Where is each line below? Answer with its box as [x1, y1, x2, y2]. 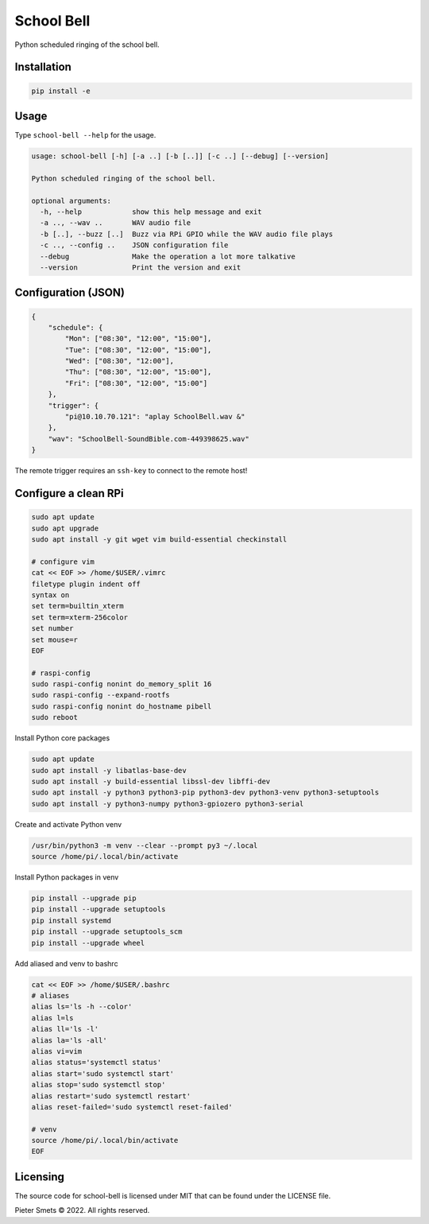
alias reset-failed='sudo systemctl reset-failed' [31, 1102, 234, 1111]
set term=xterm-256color [31, 612, 129, 622]
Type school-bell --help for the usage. [14, 130, 157, 140]
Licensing [14, 1170, 65, 1183]
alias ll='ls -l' [31, 1024, 99, 1034]
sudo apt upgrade [31, 523, 99, 533]
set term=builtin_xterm [31, 601, 125, 611]
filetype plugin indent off [31, 579, 141, 589]
